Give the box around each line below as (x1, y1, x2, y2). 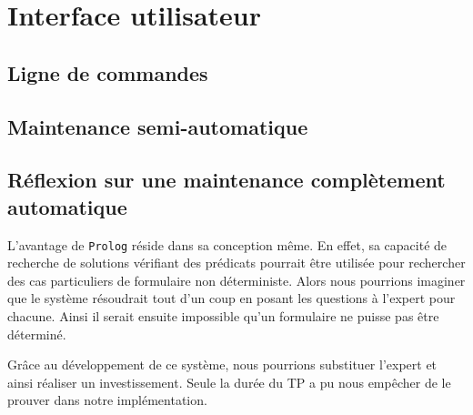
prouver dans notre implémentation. (7, 390, 207, 410)
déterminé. (7, 324, 66, 343)
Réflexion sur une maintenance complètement (7, 166, 446, 194)
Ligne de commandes (7, 58, 208, 86)
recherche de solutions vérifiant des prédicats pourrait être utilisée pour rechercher (7, 253, 466, 272)
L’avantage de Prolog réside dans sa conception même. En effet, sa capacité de (7, 235, 448, 254)
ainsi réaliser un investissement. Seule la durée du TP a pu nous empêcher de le (7, 372, 451, 391)
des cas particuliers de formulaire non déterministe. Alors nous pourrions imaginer (7, 270, 466, 289)
